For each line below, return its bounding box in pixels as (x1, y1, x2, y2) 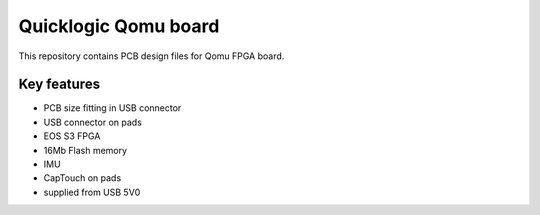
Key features (18, 76, 100, 93)
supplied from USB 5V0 (43, 186, 141, 198)
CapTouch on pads (43, 172, 122, 184)
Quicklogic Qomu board (18, 15, 220, 37)
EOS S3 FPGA (43, 130, 101, 142)
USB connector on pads (43, 116, 142, 128)
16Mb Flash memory (43, 144, 128, 156)
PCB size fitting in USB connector (43, 102, 182, 114)
